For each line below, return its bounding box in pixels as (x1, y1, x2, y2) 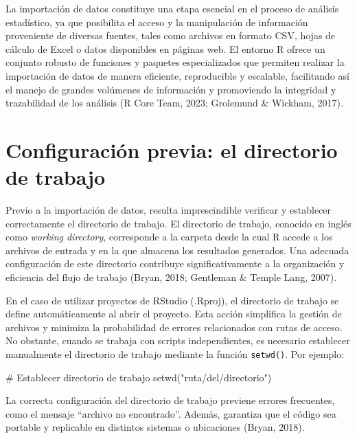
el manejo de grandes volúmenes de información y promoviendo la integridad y (5, 82, 336, 96)
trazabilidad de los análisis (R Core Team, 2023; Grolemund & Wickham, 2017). (5, 95, 343, 110)
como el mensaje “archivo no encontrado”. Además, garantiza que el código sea (5, 406, 336, 420)
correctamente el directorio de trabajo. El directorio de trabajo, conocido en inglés (5, 216, 352, 230)
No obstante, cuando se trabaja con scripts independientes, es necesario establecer (5, 333, 350, 348)
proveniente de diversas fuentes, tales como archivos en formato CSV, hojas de (5, 28, 336, 43)
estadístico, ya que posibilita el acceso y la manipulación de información (5, 14, 308, 29)
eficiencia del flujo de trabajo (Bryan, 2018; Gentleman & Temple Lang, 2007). (5, 270, 337, 284)
